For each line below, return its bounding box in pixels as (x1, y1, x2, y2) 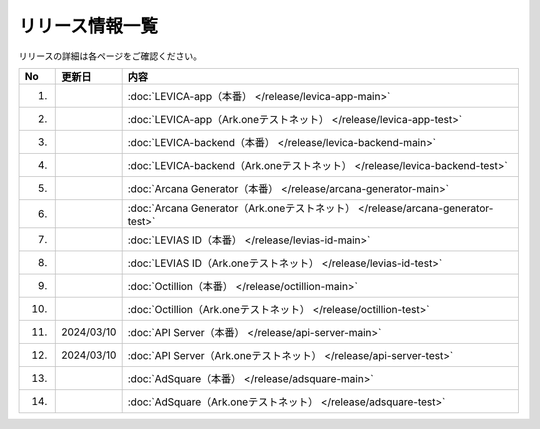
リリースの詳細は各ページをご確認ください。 (18, 50, 203, 62)
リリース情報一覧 (18, 15, 159, 37)
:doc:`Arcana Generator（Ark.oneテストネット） (127, 201, 356, 215)
